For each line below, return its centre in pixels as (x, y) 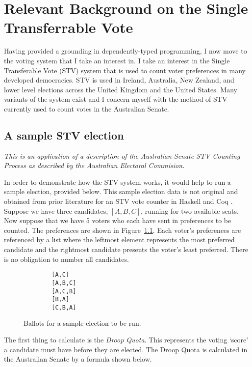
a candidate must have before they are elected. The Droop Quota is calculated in (126, 349)
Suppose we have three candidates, (56, 211)
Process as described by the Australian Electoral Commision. (94, 165)
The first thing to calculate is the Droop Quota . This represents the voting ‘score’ (126, 340)
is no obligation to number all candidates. (66, 259)
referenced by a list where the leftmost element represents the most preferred (119, 240)
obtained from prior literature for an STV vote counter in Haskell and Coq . (118, 201)
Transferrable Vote (69, 27)
